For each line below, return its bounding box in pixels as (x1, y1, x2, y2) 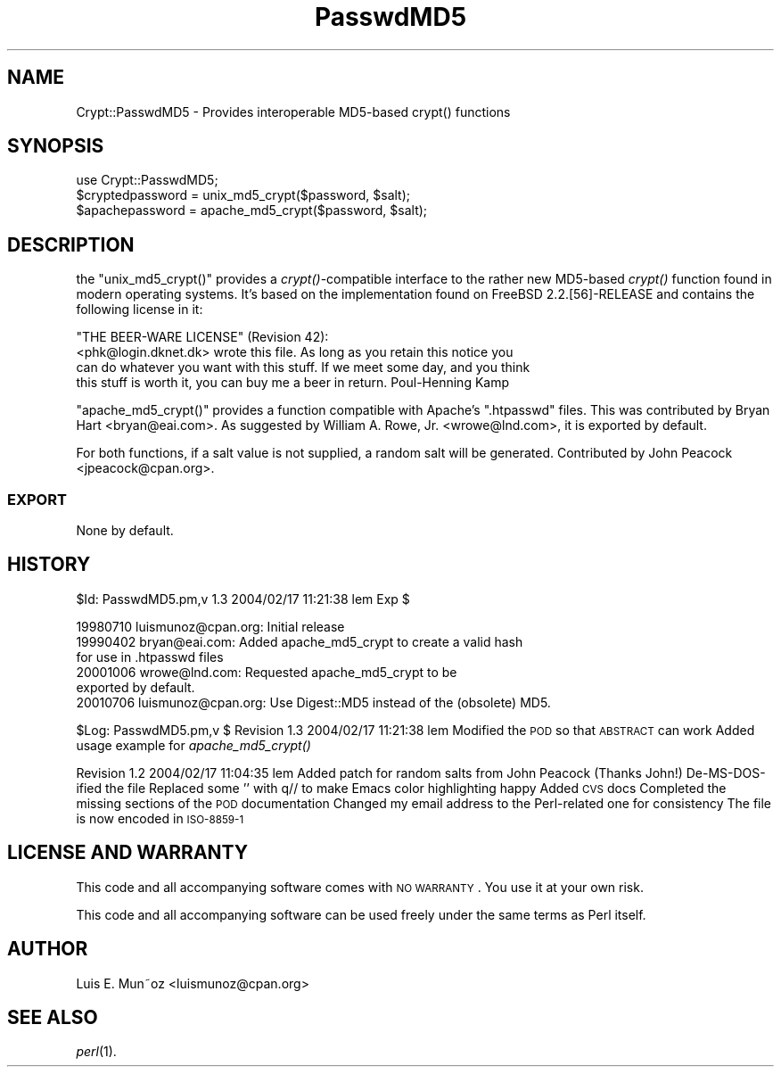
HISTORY (7, 553, 91, 576)
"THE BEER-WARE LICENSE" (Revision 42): (76, 329, 329, 345)
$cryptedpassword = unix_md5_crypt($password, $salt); (76, 187, 411, 203)
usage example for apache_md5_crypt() (76, 737, 311, 753)
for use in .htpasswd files (76, 649, 224, 665)
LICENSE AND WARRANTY (7, 841, 249, 864)
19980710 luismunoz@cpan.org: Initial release (76, 618, 345, 634)
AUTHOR (7, 938, 88, 961)
